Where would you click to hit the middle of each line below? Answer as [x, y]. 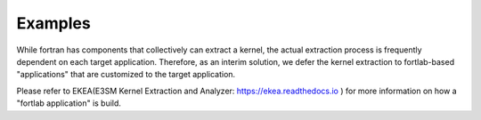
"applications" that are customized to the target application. [126, 75]
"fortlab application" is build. [69, 103]
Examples [53, 23]
